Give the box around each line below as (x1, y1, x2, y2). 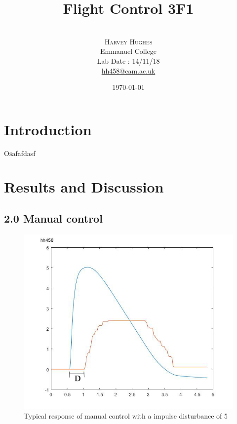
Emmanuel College (100, 46, 157, 56)
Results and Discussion (4, 177, 164, 197)
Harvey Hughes (104, 36, 153, 46)
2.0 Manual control (4, 210, 103, 226)
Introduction (4, 119, 92, 139)
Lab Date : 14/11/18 (97, 55, 160, 66)
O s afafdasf (4, 148, 36, 158)
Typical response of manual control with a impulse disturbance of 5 (24, 410, 228, 421)
